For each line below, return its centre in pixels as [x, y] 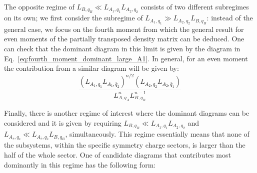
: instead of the [230, 18]
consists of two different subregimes [195, 6]
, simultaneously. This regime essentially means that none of [157, 134]
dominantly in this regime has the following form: [80, 164]
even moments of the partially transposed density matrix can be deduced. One [124, 39]
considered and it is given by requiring [63, 122]
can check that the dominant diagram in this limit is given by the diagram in [122, 48]
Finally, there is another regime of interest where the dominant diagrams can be [127, 113]
